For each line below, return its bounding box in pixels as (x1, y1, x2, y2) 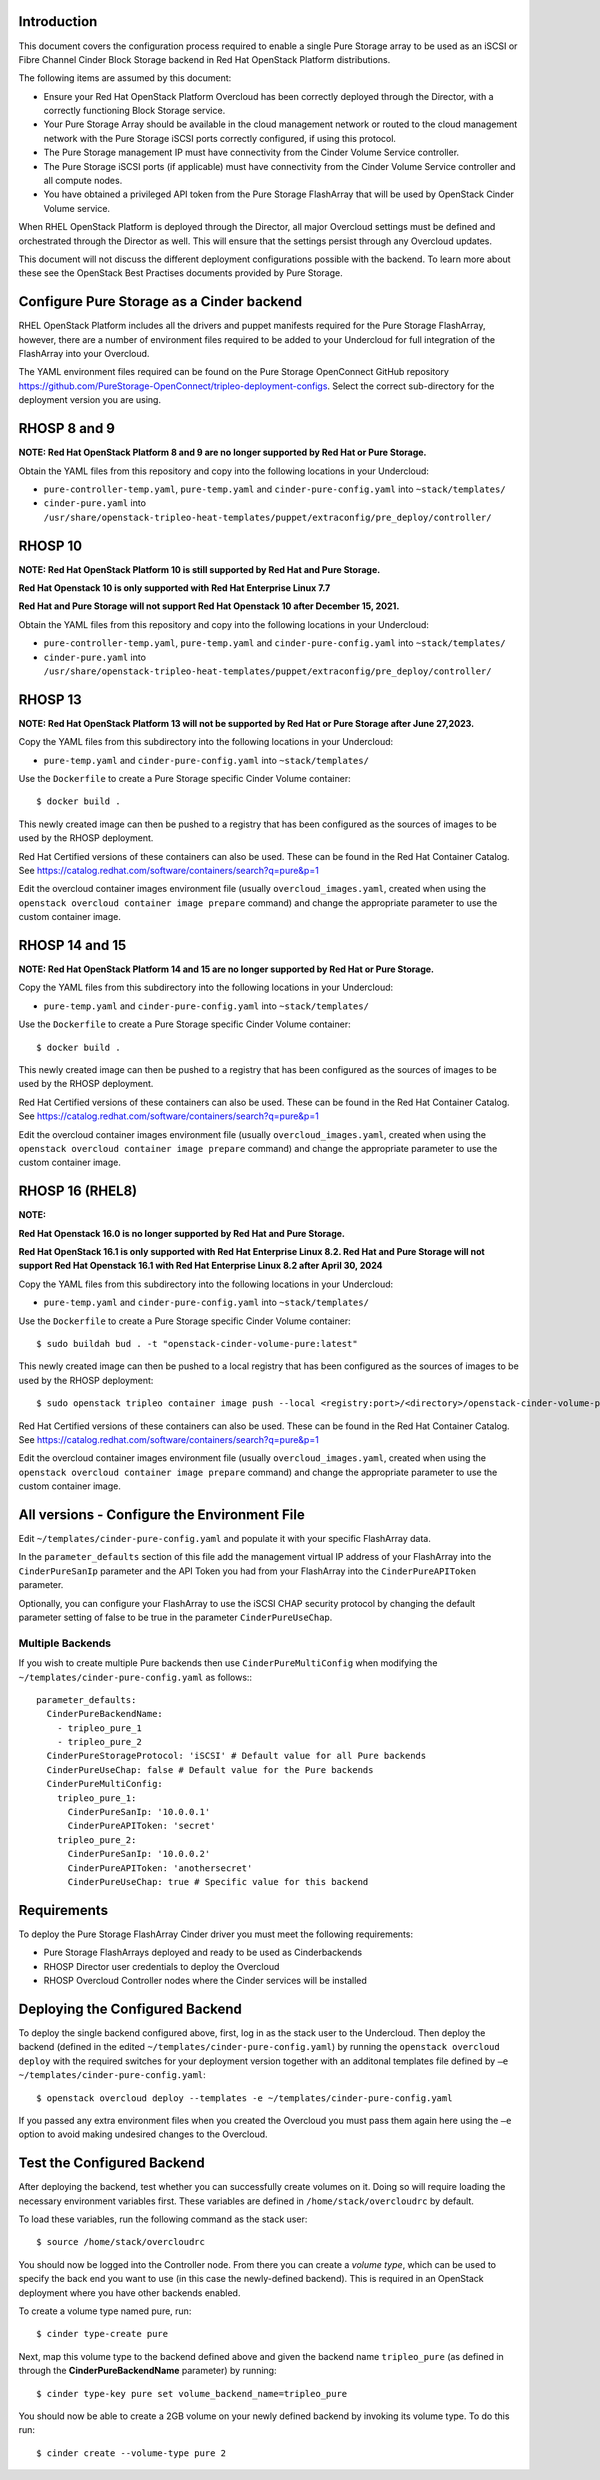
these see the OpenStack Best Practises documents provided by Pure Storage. (18, 267, 344, 279)
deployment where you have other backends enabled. (18, 2286, 241, 2299)
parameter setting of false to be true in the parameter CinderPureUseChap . (18, 1611, 333, 1623)
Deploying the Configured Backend (18, 2000, 242, 2017)
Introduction (18, 13, 98, 30)
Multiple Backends (18, 1636, 112, 1650)
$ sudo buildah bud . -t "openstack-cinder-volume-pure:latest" (36, 1338, 359, 1349)
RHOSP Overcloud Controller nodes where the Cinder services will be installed (43, 1975, 367, 1987)
